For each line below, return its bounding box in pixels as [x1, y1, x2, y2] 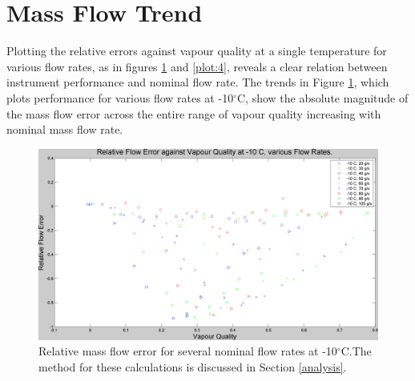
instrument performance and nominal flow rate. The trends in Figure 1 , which [6, 74, 389, 90]
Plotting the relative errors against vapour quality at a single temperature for [6, 42, 387, 59]
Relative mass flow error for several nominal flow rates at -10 [38, 343, 337, 359]
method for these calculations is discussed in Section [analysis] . [38, 358, 347, 375]
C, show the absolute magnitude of [236, 89, 409, 106]
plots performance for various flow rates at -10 [6, 89, 234, 106]
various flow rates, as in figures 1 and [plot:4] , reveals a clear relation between [6, 58, 388, 74]
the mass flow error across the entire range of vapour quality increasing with [6, 105, 381, 122]
